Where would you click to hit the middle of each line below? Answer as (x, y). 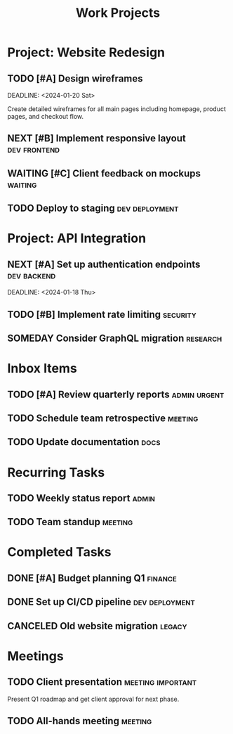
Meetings (36, 656)
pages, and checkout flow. (46, 116)
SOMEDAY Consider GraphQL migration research (115, 338)
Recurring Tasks (56, 472)
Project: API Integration (76, 239)
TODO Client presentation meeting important (102, 682)
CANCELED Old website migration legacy (97, 626)
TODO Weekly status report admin (81, 498)
